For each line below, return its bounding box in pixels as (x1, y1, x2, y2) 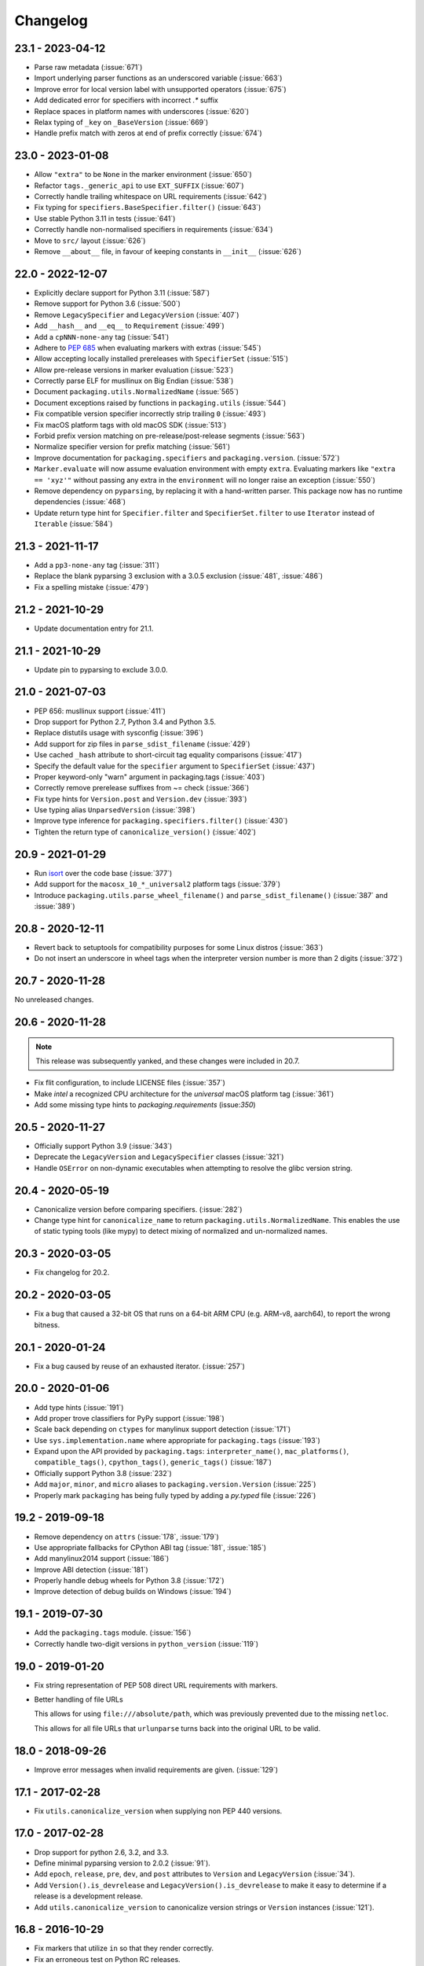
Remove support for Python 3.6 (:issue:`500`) (34, 299, 181, 308)
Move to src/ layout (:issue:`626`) (34, 236, 146, 245)
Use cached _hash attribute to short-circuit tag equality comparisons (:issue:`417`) (34, 750, 302, 760)
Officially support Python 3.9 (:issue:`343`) (34, 1141, 173, 1151)
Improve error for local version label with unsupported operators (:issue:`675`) (34, 84, 287, 94)
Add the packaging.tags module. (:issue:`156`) (34, 1628, 192, 1637)
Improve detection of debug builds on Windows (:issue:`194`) (34, 1587, 232, 1596)
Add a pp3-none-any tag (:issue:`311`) (34, 561, 160, 570)
